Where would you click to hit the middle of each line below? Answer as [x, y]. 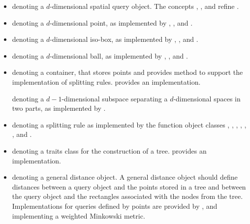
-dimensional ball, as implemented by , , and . [119, 55]
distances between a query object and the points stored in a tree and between [129, 186]
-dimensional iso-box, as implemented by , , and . [124, 39]
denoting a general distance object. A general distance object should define [125, 177]
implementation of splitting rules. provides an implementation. [106, 81]
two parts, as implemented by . [59, 108]
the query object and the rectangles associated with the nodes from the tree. [127, 196]
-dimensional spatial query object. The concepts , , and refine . [144, 6]
